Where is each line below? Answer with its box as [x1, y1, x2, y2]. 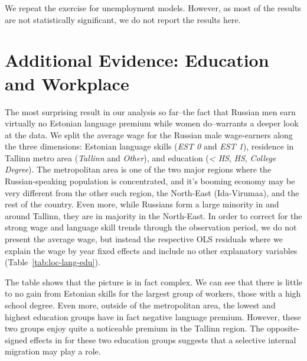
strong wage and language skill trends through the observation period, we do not [5, 221, 297, 233]
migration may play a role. [5, 345, 101, 357]
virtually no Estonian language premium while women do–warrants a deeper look [5, 117, 299, 129]
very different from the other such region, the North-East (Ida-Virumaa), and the [5, 186, 299, 199]
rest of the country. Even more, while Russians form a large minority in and [5, 198, 279, 210]
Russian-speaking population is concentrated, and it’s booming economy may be [5, 175, 295, 187]
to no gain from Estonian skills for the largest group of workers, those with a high [5, 287, 301, 300]
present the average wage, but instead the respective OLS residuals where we [5, 233, 283, 245]
